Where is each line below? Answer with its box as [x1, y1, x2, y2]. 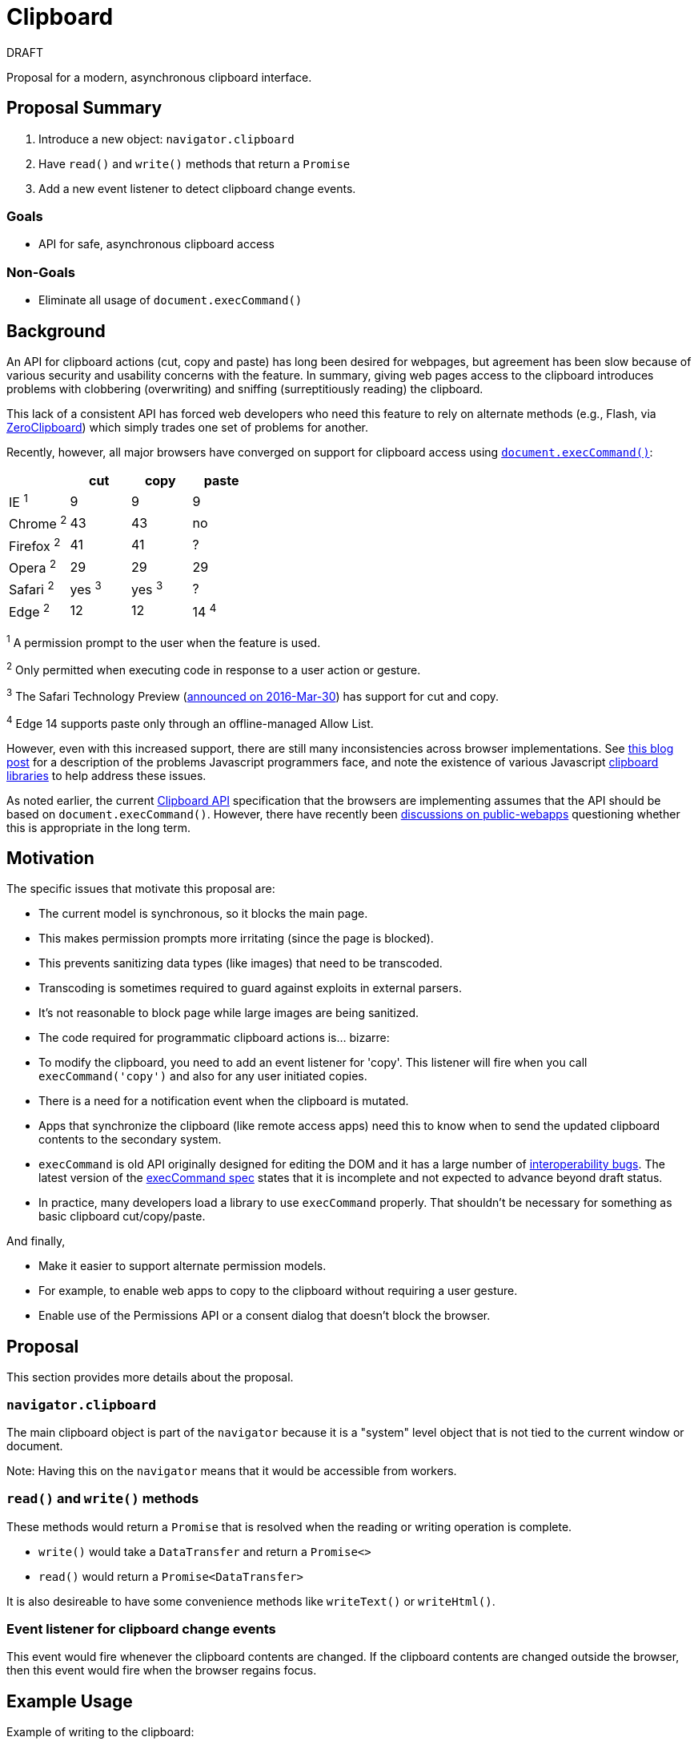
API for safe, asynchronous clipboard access [38, 237, 275, 251]
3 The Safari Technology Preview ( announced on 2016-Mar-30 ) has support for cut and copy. [6, 687, 499, 703]
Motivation [6, 847, 94, 868]
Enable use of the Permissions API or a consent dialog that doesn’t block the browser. [38, 1309, 491, 1323]
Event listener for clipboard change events [6, 1621, 276, 1638]
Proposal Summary [6, 98, 162, 119]
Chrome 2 [9, 513, 67, 533]
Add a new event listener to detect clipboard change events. [38, 181, 356, 195]
